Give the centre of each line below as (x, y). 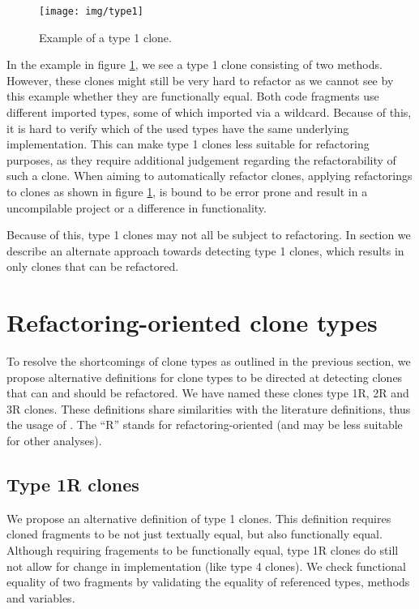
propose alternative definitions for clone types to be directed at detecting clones (205, 377)
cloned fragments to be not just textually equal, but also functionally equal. (195, 534)
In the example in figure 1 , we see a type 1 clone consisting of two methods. (195, 64)
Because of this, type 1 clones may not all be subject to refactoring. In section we (209, 235)
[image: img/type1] (91, 11)
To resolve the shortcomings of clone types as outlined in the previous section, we (209, 361)
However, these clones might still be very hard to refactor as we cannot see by (200, 80)
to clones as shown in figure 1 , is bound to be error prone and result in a (187, 191)
